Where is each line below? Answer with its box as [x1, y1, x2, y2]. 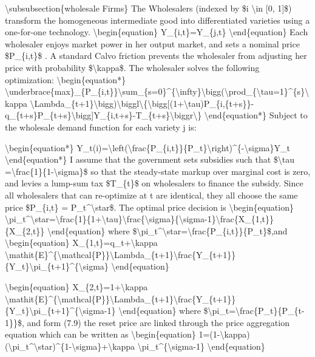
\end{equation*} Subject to [204, 109, 308, 121]
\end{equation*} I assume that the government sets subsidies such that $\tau [5, 153, 295, 166]
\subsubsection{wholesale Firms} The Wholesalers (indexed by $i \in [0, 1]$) [5, 2, 292, 14]
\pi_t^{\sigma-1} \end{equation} [137, 340, 265, 353]
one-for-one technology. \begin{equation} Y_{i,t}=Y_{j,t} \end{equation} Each [5, 25, 308, 38]
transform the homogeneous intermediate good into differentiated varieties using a [5, 13, 310, 26]
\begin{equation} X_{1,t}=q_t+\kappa [5, 236, 158, 249]
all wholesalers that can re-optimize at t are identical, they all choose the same [5, 188, 298, 201]
